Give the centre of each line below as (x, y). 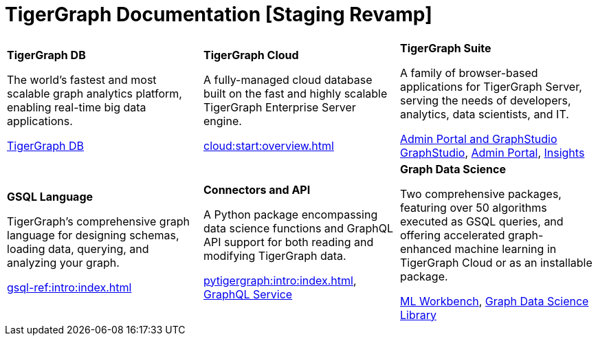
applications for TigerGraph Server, (491, 86)
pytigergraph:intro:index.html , (280, 280)
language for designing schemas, (93, 235)
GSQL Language (50, 196)
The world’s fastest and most (82, 79)
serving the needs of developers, (485, 100)
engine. (222, 121)
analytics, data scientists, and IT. (484, 114)
